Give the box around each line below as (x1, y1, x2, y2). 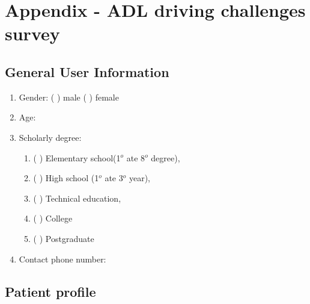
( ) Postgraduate (33, 232, 94, 244)
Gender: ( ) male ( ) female (19, 90, 119, 103)
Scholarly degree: (19, 131, 82, 143)
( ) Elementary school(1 (33, 151, 121, 164)
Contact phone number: (19, 252, 106, 265)
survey (5, 21, 60, 46)
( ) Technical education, (33, 191, 121, 204)
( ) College (33, 212, 73, 225)
